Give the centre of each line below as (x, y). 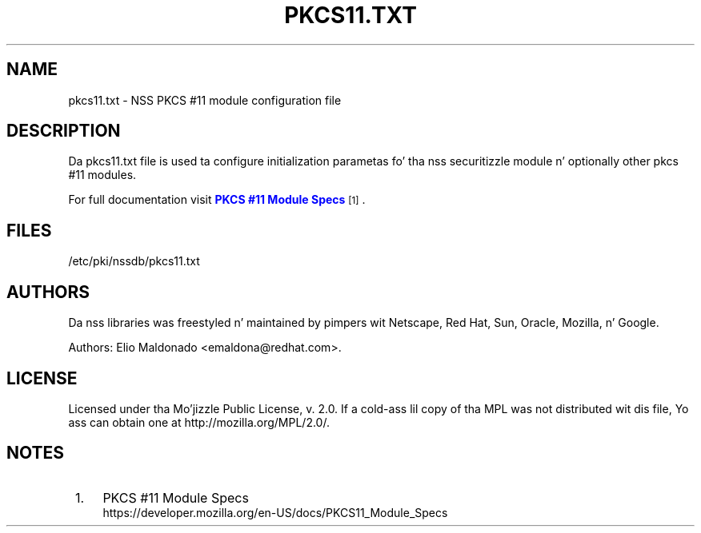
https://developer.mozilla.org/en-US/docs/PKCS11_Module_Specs (275, 512)
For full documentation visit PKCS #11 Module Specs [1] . (217, 200)
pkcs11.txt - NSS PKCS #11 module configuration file (205, 100)
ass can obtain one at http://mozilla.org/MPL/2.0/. (199, 422)
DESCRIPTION (64, 131)
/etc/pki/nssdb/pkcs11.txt (134, 261)
